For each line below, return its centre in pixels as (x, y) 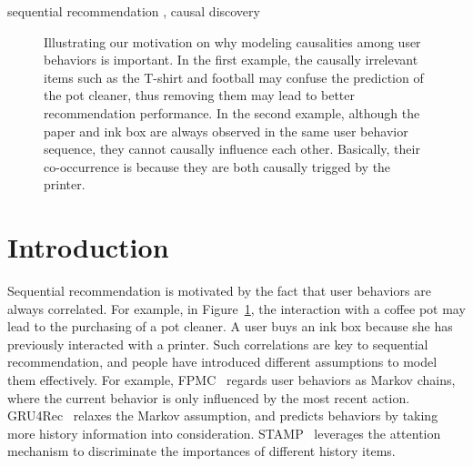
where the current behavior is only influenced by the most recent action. (209, 397)
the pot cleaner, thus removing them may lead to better (200, 95)
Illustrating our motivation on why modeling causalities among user (232, 41)
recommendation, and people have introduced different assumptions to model (222, 362)
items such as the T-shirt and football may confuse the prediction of (234, 77)
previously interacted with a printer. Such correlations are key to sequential (218, 344)
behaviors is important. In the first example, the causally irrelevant (231, 60)
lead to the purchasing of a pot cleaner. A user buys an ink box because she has (230, 326)
